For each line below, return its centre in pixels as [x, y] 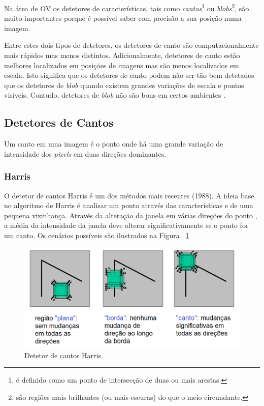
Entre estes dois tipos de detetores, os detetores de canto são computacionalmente [131, 45]
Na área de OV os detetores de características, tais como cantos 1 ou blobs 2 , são [127, 7]
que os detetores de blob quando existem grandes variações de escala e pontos [124, 85]
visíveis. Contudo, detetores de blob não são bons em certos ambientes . [115, 95]
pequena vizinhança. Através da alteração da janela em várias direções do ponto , [131, 215]
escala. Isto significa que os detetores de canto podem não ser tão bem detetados [129, 75]
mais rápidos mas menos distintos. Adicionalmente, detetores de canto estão [122, 55]
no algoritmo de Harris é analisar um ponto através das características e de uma [129, 205]
